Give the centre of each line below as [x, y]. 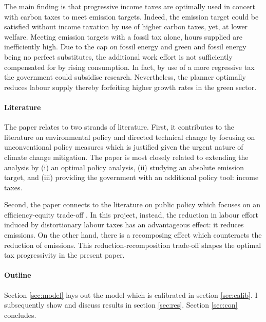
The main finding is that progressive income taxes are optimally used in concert [130, 6]
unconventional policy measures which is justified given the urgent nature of [124, 147]
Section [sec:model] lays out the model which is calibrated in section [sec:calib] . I [131, 294]
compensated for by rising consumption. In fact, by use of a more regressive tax [129, 67]
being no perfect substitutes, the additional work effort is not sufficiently [118, 56]
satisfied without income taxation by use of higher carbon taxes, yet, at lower [126, 26]
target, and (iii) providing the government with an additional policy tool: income [131, 177]
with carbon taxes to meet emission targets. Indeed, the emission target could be [131, 16]
